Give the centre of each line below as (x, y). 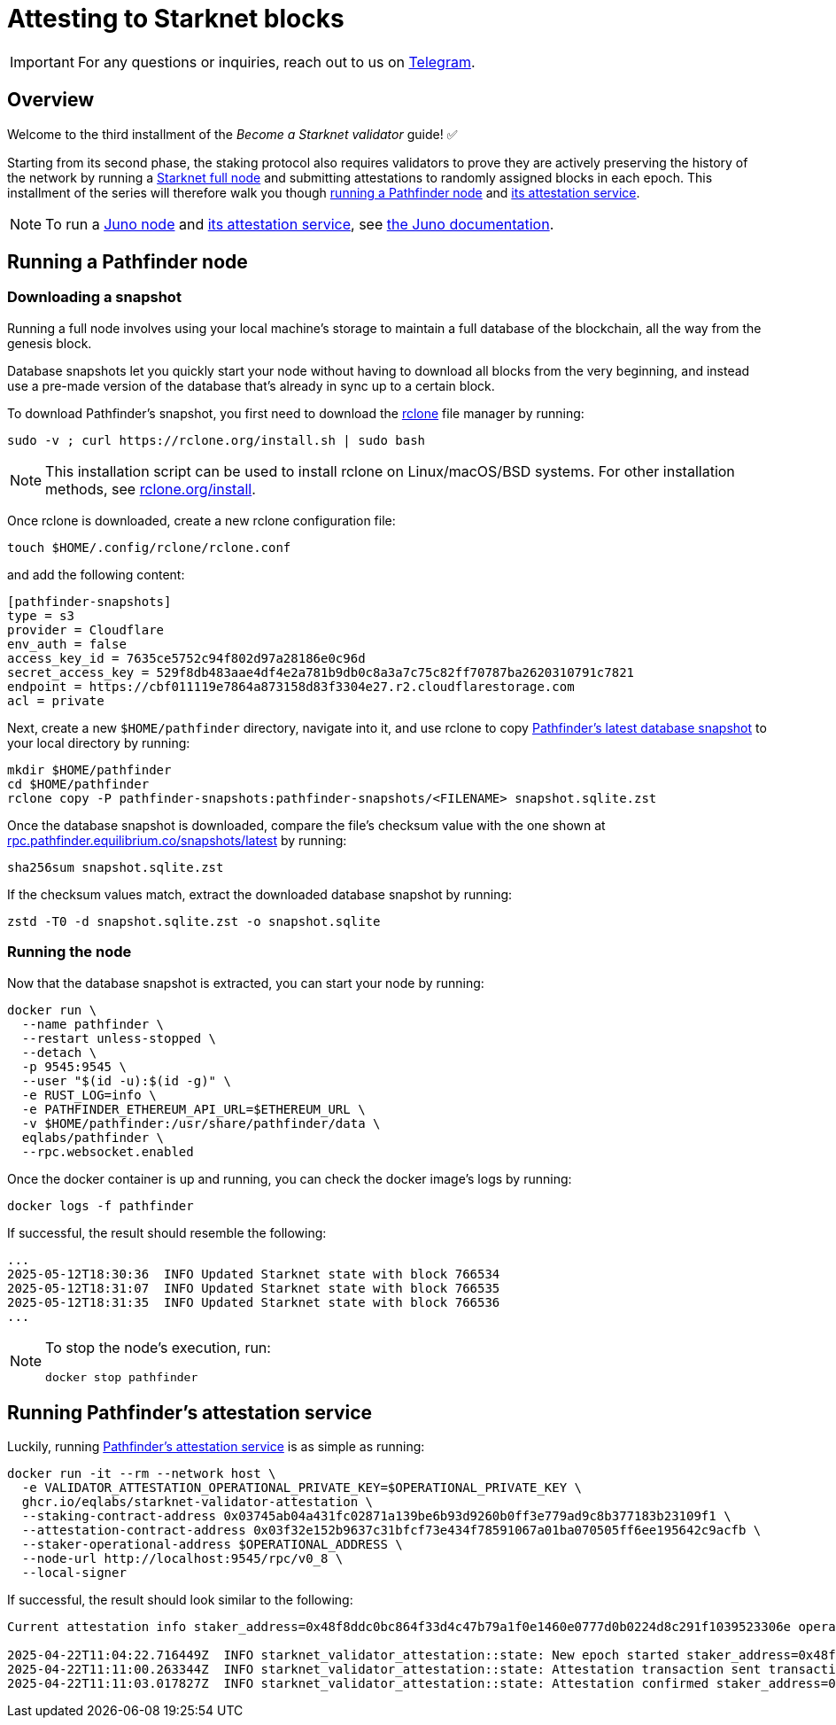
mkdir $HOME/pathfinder (89, 769)
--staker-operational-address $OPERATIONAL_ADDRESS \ (212, 1545)
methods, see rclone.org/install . (151, 489)
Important (42, 62)
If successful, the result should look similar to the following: (180, 1600)
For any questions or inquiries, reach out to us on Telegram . (276, 62)
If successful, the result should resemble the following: (167, 1232)
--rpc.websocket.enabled (108, 1151)
